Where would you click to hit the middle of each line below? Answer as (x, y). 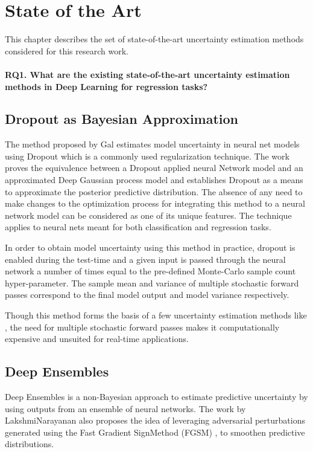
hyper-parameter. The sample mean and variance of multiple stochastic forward (152, 282)
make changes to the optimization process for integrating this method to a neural (155, 203)
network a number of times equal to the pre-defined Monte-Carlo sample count (150, 271)
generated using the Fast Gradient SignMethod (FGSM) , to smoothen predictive (155, 432)
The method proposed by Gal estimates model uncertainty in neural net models (152, 144)
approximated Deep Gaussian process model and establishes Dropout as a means (154, 180)
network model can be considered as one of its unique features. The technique (148, 215)
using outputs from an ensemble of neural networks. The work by (125, 408)
